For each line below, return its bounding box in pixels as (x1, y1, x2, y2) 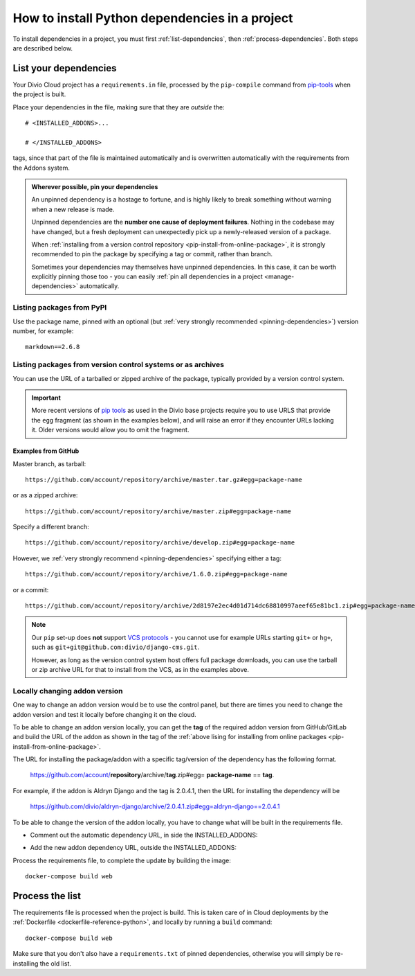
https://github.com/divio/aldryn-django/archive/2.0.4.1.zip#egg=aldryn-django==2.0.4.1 (30, 802, 280, 810)
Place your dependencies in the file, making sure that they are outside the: (12, 103, 225, 111)
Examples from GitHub (12, 447, 80, 455)
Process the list (12, 890, 82, 902)
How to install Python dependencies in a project (12, 10, 293, 26)
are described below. (12, 44, 73, 52)
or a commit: (12, 585, 49, 594)
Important (31, 393, 62, 402)
